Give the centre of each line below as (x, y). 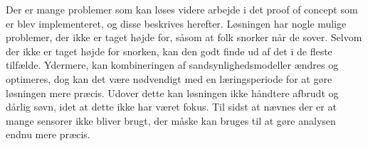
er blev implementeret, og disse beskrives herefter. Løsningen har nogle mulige (176, 23)
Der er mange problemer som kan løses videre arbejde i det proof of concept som (182, 9)
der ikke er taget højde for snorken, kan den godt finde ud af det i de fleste (169, 51)
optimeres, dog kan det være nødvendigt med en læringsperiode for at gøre (169, 78)
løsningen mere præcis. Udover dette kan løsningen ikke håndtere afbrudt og (172, 92)
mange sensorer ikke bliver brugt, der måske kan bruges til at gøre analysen (171, 120)
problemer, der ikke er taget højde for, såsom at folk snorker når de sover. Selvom (184, 37)
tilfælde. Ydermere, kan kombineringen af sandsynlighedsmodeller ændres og (172, 65)
